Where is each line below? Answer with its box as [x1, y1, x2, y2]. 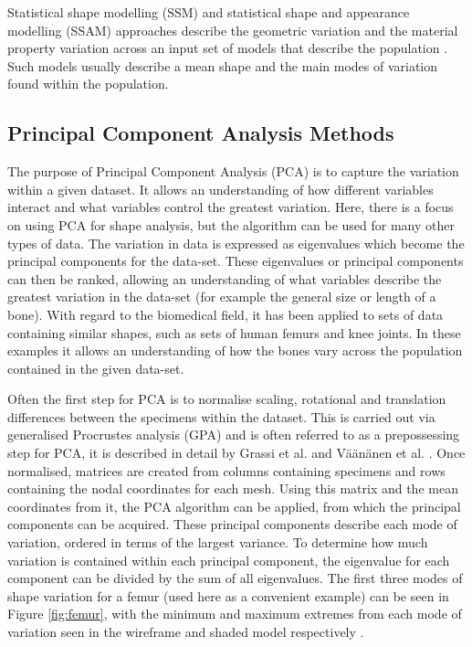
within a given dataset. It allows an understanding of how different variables [7, 179, 434, 198]
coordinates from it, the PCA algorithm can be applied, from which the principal [7, 496, 461, 515]
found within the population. [7, 74, 169, 93]
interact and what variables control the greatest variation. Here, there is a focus [7, 197, 454, 217]
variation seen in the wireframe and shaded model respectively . [7, 622, 364, 642]
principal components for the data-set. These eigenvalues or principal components [7, 251, 464, 270]
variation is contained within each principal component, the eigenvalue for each [7, 550, 450, 569]
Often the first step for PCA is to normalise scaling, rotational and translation [7, 389, 446, 408]
